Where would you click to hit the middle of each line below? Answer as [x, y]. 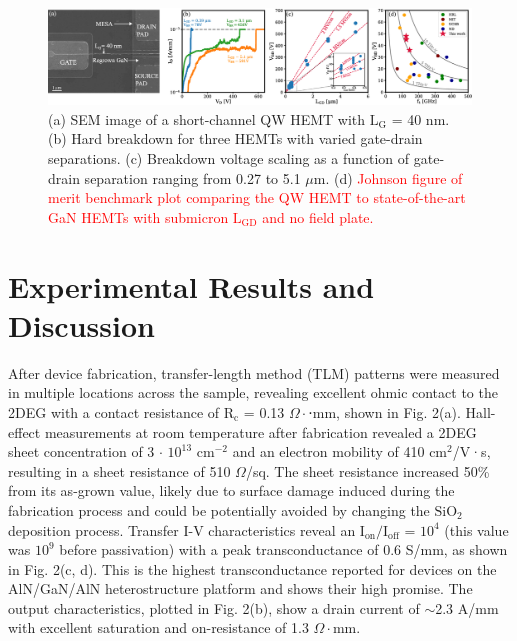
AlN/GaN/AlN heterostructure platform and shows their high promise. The [240, 588]
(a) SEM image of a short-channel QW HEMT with [207, 118]
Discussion [81, 324]
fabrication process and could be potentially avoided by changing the [219, 509]
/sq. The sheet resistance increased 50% [367, 470]
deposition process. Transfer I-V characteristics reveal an [182, 529]
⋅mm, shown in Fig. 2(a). [384, 411]
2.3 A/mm [467, 607]
